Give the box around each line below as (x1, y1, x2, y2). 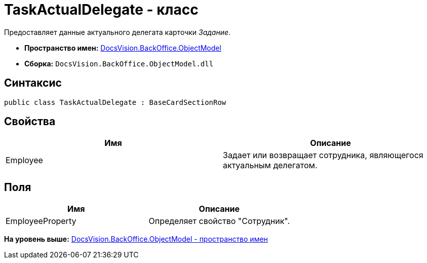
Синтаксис (4, 77, 62, 90)
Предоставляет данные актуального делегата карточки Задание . (4, 27, 231, 36)
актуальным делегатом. (223, 160, 318, 171)
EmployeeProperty (6, 216, 76, 227)
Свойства (4, 115, 56, 128)
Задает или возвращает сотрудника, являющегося (223, 150, 423, 161)
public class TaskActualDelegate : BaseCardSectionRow (4, 98, 226, 106)
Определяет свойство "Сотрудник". (148, 216, 290, 227)
